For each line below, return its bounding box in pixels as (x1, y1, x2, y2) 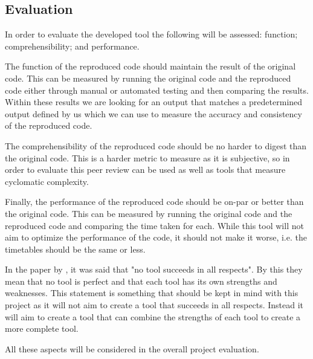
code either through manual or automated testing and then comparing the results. (5, 83, 309, 96)
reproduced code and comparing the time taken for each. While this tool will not (5, 219, 304, 231)
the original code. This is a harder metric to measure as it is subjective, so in (5, 151, 290, 164)
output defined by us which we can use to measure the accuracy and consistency (5, 107, 302, 120)
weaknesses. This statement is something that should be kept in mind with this (5, 286, 298, 299)
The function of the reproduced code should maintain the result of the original (5, 60, 296, 73)
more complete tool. (5, 322, 79, 335)
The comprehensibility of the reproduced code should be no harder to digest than (5, 139, 307, 152)
